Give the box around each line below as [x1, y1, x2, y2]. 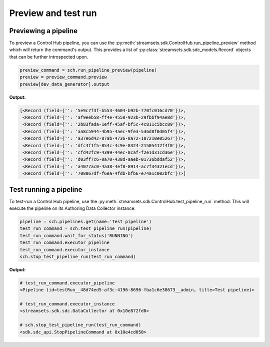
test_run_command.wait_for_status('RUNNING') [19, 233, 133, 238]
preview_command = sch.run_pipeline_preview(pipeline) [19, 67, 157, 73]
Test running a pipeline [9, 185, 82, 194]
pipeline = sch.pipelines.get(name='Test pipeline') [19, 218, 152, 224]
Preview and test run [9, 8, 97, 19]
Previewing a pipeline [9, 27, 77, 35]
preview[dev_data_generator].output [19, 81, 110, 87]
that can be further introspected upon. [9, 54, 88, 60]
